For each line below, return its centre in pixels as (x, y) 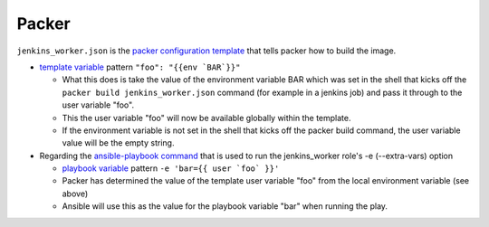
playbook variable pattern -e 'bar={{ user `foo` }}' (171, 168)
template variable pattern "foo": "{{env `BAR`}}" (140, 67)
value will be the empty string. (118, 143)
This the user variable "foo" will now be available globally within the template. (207, 118)
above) (75, 194)
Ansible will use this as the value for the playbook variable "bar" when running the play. (225, 206)
